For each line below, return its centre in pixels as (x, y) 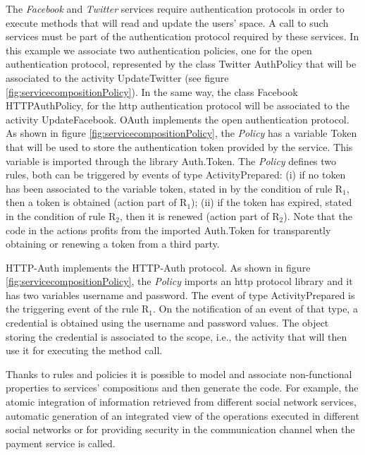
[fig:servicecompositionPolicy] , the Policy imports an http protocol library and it (179, 281)
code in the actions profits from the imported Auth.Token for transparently (168, 230)
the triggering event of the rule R (78, 309)
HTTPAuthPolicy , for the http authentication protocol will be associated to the (178, 105)
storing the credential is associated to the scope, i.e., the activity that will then (177, 336)
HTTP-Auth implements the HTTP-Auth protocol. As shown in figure (158, 267)
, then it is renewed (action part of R (199, 216)
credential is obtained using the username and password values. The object (167, 323)
